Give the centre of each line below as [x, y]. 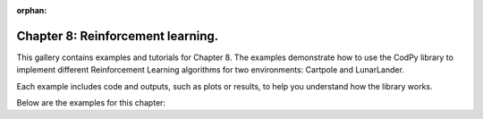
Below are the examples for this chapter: [91, 103]
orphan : [32, 10]
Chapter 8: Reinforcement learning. [118, 36]
